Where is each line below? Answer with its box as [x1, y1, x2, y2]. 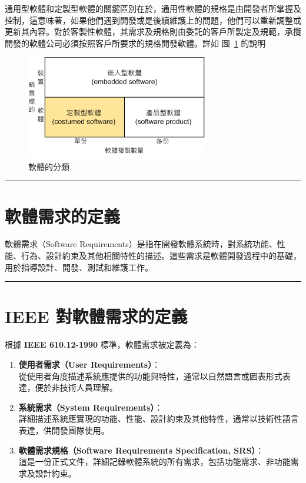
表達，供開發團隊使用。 [18, 424, 109, 436]
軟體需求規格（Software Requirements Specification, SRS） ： [18, 444, 264, 456]
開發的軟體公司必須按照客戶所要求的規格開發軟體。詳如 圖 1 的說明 [5, 36, 266, 49]
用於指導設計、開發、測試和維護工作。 [5, 261, 153, 273]
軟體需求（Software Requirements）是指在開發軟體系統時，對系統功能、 [5, 238, 277, 250]
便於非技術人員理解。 [35, 381, 118, 394]
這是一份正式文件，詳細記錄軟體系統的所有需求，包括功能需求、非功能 [18, 455, 291, 468]
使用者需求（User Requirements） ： [18, 358, 161, 370]
